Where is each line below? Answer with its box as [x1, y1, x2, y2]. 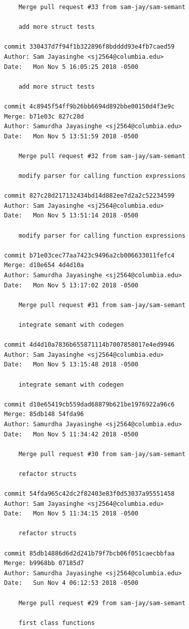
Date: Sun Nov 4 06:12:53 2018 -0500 [4, 579, 138, 587]
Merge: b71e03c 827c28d [4, 113, 84, 120]
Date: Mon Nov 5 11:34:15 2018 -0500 [4, 510, 138, 517]
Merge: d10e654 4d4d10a [4, 262, 84, 269]
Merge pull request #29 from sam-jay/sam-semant [18, 599, 185, 607]
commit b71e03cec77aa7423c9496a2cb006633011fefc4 [4, 251, 175, 259]
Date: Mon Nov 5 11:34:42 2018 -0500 [4, 430, 138, 438]
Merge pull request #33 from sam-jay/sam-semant [18, 4, 185, 11]
